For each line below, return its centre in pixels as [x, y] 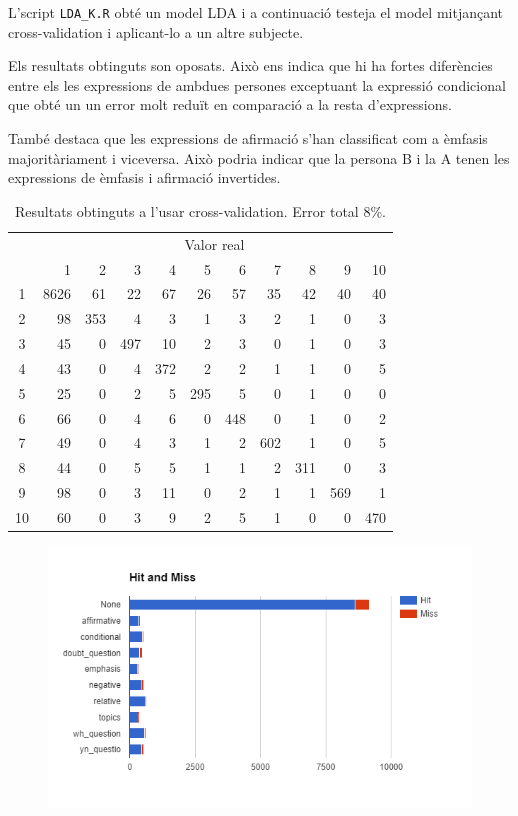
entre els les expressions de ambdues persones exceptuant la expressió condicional [257, 84]
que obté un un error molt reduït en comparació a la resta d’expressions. [230, 104]
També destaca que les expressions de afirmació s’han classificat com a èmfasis [248, 138]
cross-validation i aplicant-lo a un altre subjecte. [156, 31]
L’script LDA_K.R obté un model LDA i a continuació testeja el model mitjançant [255, 12]
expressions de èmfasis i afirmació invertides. [144, 177]
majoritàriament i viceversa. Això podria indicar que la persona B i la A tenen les [259, 157]
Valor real [214, 243]
